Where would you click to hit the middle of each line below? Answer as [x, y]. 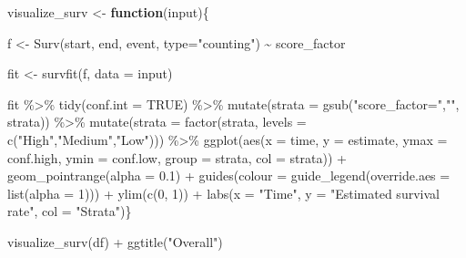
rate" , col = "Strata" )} [70, 211]
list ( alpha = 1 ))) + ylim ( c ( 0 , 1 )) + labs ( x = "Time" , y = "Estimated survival [223, 193]
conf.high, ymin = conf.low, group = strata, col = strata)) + [177, 157]
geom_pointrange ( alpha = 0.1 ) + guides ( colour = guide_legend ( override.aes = [229, 175]
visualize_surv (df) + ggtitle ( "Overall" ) [115, 241]
